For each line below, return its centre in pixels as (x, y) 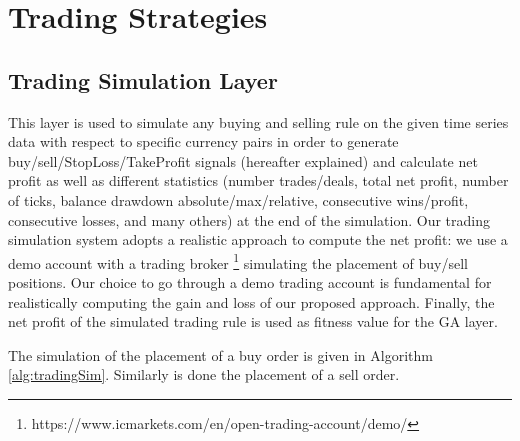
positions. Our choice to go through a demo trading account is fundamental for (250, 281)
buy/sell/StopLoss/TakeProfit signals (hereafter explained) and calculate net (243, 160)
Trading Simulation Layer (143, 79)
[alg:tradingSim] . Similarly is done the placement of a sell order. (204, 374)
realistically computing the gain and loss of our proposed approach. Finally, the (251, 301)
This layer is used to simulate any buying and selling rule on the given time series (258, 121)
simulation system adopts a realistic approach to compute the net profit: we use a (258, 239)
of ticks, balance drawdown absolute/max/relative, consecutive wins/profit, (238, 199)
